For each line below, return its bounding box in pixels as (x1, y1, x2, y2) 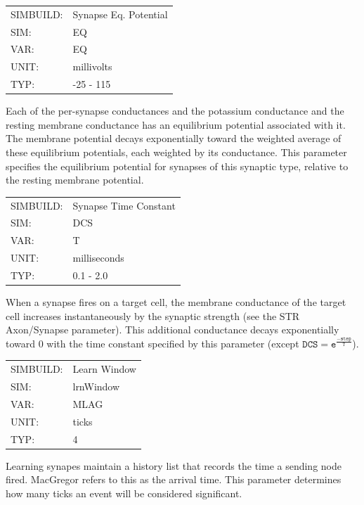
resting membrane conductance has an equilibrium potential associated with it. (6, 117, 346, 132)
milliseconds (72, 250, 124, 265)
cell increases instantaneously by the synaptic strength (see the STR (6, 308, 300, 323)
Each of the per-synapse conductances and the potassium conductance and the (6, 103, 344, 118)
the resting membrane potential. (6, 172, 144, 187)
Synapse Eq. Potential (72, 6, 168, 21)
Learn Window (72, 362, 136, 376)
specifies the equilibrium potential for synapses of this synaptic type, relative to (6, 158, 349, 173)
